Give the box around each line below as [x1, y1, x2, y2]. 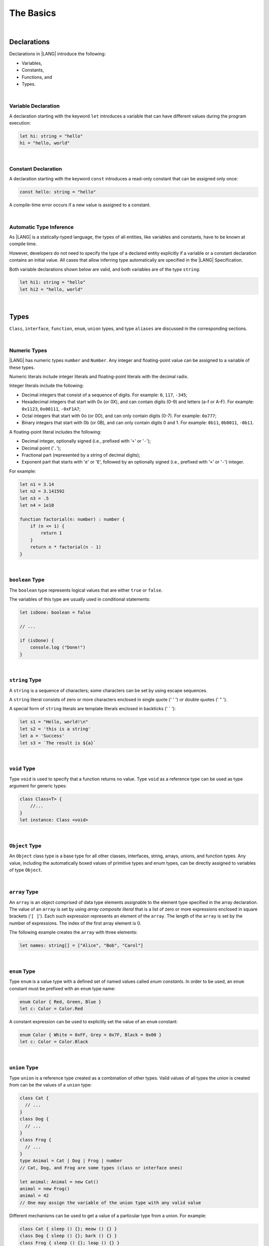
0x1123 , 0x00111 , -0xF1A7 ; [21, 406, 81, 412]
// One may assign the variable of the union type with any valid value [19, 1200, 201, 1206]
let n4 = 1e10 [19, 502, 54, 508]
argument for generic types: [9, 783, 67, 789]
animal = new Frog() [19, 1186, 70, 1192]
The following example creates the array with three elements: [9, 930, 138, 935]
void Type [9, 765, 36, 772]
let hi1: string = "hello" [19, 280, 86, 285]
